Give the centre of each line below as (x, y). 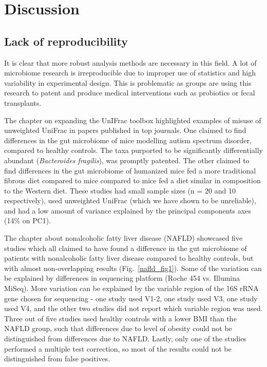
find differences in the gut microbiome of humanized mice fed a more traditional (130, 170)
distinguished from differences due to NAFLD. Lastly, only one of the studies (125, 339)
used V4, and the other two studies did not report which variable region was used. (133, 308)
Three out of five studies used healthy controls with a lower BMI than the (120, 318)
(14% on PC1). (28, 220)
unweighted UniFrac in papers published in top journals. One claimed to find (125, 130)
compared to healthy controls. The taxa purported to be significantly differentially (133, 150)
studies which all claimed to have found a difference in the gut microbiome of (126, 248)
